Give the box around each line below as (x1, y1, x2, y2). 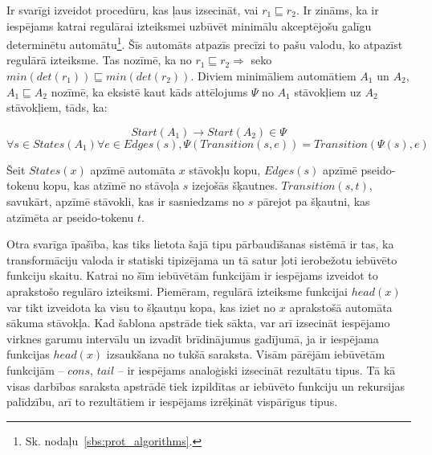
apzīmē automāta (90, 161, 176, 178)
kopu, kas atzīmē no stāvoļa (43, 177, 180, 194)
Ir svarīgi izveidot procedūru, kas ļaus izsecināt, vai (6, 2, 259, 18)
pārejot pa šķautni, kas (256, 193, 370, 209)
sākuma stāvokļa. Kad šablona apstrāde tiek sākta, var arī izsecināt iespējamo (6, 314, 390, 331)
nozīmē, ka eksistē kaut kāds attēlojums (51, 83, 248, 100)
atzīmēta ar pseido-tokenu (6, 208, 134, 225)
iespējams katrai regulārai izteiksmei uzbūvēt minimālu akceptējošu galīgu (6, 17, 372, 34)
